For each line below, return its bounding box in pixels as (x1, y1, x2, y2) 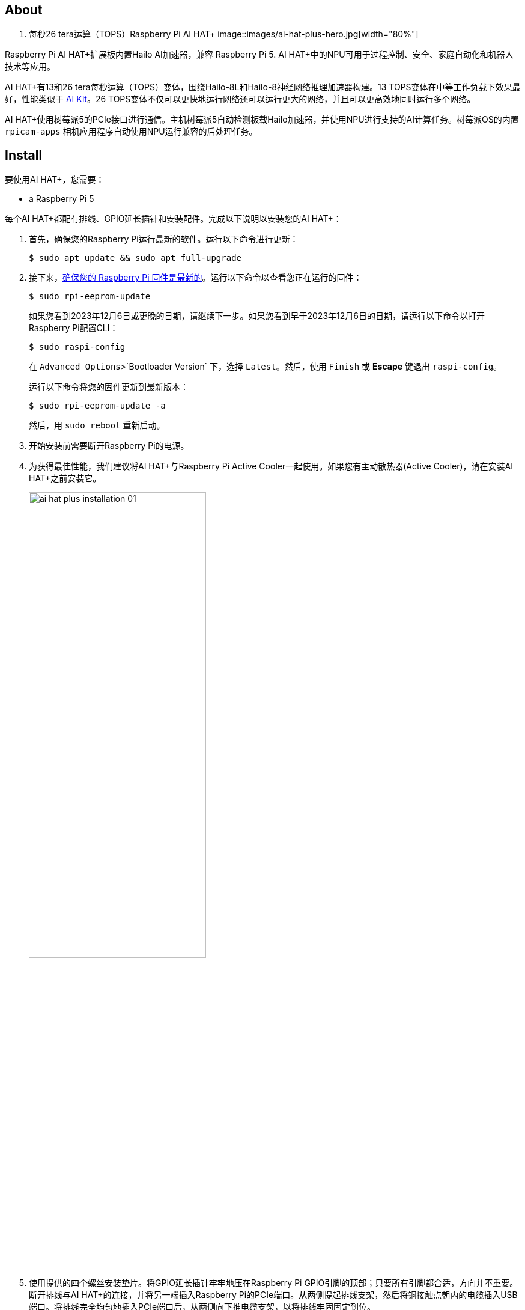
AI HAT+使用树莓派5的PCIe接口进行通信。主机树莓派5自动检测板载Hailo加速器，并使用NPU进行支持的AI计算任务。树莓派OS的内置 (5, 114, 519, 125)
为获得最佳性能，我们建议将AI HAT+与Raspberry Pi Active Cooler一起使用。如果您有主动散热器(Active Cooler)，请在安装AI (29, 461, 514, 472)
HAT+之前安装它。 (29, 473, 102, 484)
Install (5, 147, 43, 163)
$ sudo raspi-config (29, 342, 126, 352)
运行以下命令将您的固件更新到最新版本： (29, 382, 189, 392)
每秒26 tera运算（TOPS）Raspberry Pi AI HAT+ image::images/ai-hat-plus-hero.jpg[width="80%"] (29, 29, 419, 40)
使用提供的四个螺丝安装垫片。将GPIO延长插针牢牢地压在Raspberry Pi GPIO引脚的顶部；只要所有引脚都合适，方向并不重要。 (29, 1278, 518, 1288)
